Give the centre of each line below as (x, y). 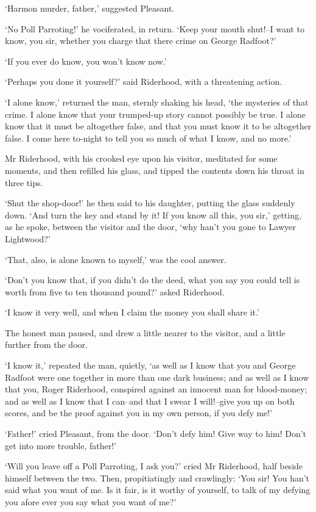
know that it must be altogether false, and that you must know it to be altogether (158, 126)
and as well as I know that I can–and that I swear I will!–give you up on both (150, 401)
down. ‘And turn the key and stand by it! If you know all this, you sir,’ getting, (153, 215)
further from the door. (46, 344)
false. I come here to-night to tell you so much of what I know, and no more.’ (148, 138)
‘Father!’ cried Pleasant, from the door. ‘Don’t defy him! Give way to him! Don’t (156, 434)
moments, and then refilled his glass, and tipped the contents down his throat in (155, 170)
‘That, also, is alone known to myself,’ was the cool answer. (116, 259)
